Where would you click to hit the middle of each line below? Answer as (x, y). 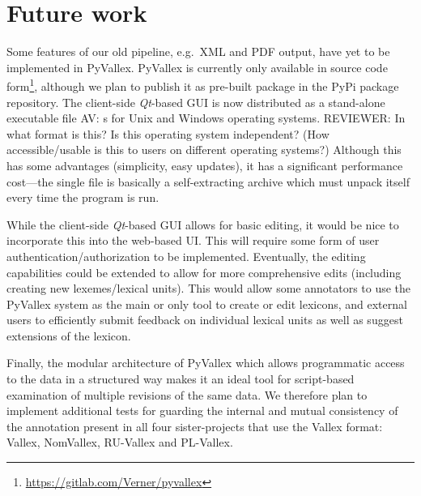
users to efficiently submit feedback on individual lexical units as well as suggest (205, 320)
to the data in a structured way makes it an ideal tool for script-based (181, 379)
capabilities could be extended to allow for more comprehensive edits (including (204, 272)
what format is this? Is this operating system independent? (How (168, 133)
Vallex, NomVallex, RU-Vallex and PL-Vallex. (120, 442)
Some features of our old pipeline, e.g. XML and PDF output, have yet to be (198, 51)
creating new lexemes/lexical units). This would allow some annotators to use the (209, 288)
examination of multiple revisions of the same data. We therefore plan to (187, 394)
